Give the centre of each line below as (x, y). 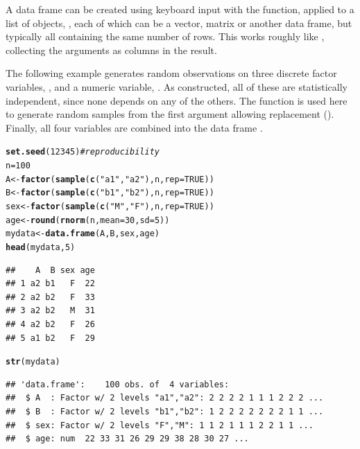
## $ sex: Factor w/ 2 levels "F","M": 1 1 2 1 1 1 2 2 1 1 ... (160, 425)
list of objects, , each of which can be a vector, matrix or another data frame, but (179, 23)
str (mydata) (33, 362)
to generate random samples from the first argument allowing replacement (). (170, 114)
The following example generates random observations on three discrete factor (171, 73)
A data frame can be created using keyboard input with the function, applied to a (180, 9)
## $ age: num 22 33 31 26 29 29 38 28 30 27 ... (127, 439)
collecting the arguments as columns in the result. (111, 50)
